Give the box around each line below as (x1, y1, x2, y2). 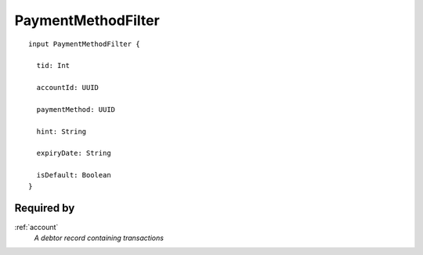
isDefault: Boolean (36, 171, 111, 180)
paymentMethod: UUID (36, 105, 116, 113)
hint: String (36, 127, 87, 136)
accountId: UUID (36, 83, 99, 92)
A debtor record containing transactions (34, 233, 164, 242)
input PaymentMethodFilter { (28, 39, 140, 48)
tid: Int (36, 61, 70, 70)
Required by (14, 202, 75, 215)
